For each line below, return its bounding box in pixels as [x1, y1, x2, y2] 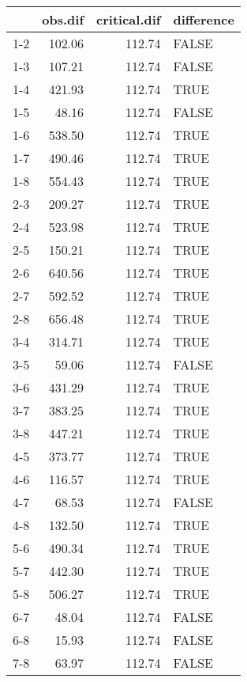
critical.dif [96, 10, 161, 28]
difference [173, 10, 234, 28]
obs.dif [42, 10, 84, 28]
